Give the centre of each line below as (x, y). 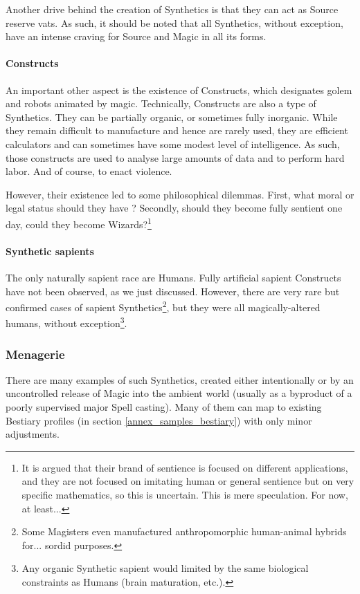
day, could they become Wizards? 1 (79, 223)
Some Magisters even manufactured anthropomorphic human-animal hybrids (184, 531)
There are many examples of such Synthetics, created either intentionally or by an (180, 379)
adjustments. (33, 434)
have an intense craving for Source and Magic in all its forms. (136, 36)
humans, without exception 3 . (66, 322)
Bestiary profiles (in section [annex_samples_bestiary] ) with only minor (159, 420)
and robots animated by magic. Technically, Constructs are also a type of (161, 103)
